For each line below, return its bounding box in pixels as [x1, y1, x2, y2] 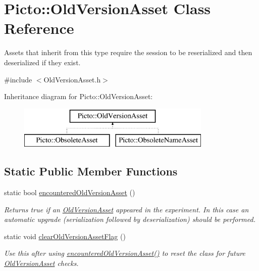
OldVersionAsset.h [43, 74, 101, 84]
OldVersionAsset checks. [4, 258, 79, 268]
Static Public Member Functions [4, 163, 178, 179]
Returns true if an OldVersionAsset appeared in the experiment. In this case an [4, 204, 249, 214]
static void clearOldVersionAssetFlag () [4, 231, 126, 241]
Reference [4, 18, 74, 38]
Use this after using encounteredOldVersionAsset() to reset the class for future [4, 248, 245, 258]
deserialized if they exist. [4, 57, 81, 67]
